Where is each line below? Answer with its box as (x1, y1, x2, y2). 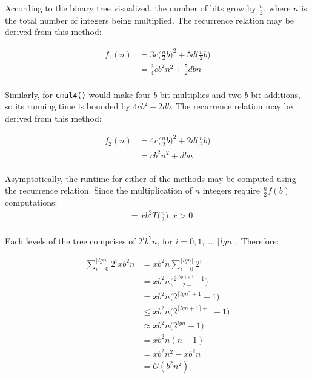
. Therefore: (236, 234, 279, 247)
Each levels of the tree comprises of (5, 234, 136, 247)
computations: (5, 195, 58, 208)
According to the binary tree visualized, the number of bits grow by (5, 2, 256, 14)
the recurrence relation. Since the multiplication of (5, 184, 192, 197)
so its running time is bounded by (5, 100, 130, 112)
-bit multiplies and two (157, 88, 242, 100)
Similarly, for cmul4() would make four (5, 88, 151, 100)
